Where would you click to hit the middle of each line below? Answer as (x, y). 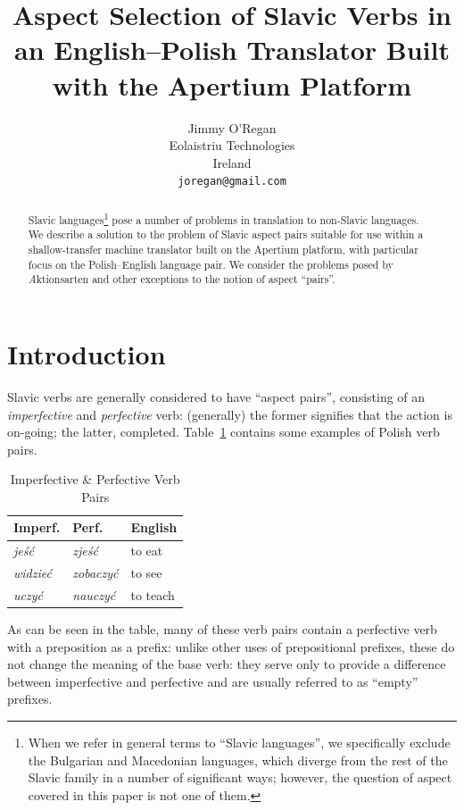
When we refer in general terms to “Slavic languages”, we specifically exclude (239, 743)
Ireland (232, 162)
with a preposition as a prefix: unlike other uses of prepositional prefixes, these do (231, 646)
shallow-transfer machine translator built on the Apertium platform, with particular (223, 250)
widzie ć (33, 573)
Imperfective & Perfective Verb (95, 479)
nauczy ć (94, 595)
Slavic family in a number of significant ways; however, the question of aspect (240, 777)
